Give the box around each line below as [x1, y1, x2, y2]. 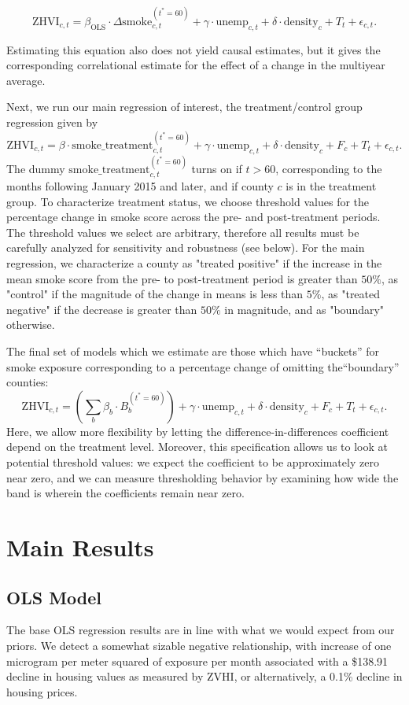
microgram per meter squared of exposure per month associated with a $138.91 [6, 652, 389, 669]
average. [6, 72, 46, 88]
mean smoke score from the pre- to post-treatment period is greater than [6, 270, 358, 286]
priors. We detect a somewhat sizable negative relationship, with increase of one [6, 637, 392, 653]
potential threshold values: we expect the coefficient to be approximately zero [6, 453, 379, 470]
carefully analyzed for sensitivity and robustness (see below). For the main [6, 239, 365, 256]
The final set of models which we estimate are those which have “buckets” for [6, 342, 380, 359]
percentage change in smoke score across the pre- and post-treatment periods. [6, 209, 381, 225]
